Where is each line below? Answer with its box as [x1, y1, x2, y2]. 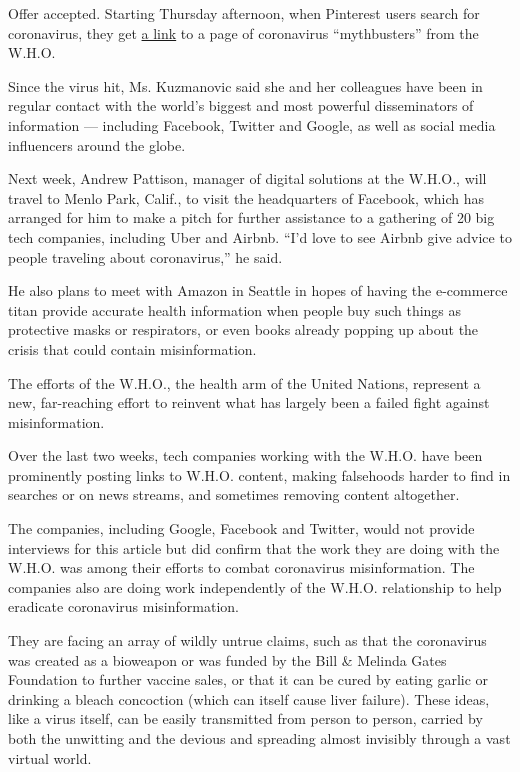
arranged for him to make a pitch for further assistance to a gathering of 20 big [8, 207, 495, 228]
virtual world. [8, 747, 92, 768]
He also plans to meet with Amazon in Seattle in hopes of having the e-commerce [8, 280, 508, 301]
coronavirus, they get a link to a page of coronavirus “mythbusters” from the [8, 22, 479, 43]
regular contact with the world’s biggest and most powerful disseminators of [8, 95, 474, 116]
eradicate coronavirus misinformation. [8, 596, 239, 617]
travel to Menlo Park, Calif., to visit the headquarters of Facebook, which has [8, 187, 485, 208]
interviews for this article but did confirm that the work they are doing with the [8, 537, 500, 558]
